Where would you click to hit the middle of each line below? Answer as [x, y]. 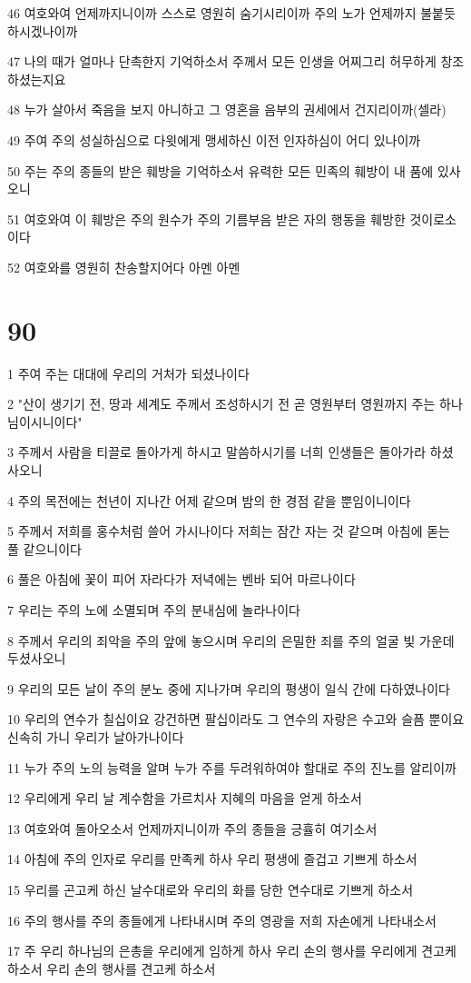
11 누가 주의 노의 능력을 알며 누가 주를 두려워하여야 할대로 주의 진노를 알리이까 [232, 767]
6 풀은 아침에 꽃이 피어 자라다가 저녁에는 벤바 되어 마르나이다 [182, 579]
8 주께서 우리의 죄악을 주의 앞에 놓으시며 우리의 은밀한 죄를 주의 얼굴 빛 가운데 [231, 640]
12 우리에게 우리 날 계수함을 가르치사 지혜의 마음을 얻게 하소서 [185, 798]
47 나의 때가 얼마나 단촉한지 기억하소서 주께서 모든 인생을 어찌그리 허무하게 [222, 61]
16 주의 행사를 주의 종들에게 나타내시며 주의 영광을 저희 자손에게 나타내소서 [222, 920]
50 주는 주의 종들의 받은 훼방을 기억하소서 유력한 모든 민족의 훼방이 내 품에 [221, 170]
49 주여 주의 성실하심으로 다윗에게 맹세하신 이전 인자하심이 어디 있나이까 [214, 139]
